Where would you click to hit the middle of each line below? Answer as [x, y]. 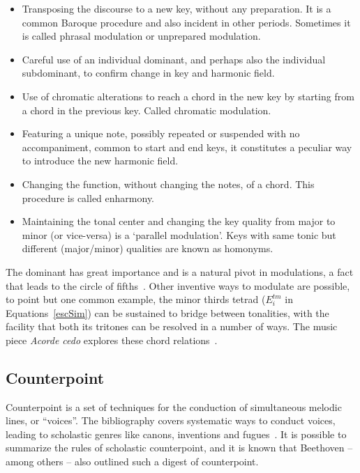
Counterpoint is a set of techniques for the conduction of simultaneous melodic [174, 406]
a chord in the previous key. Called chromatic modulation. [147, 110]
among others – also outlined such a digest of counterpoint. [132, 462]
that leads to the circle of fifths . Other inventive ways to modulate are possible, [178, 285]
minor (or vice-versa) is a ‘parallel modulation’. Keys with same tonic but [179, 234]
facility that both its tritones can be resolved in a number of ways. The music [172, 326]
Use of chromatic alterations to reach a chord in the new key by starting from [188, 96]
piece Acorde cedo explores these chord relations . [112, 340]
